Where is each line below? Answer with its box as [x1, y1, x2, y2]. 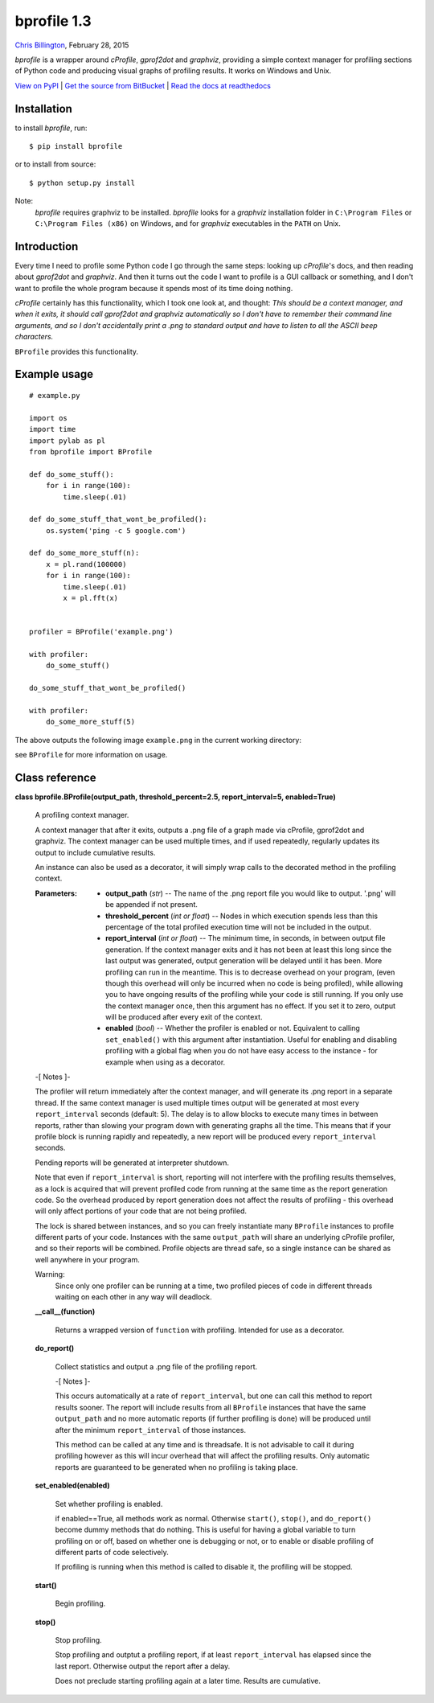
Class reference [14, 770, 96, 784]
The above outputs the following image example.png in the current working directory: [14, 735, 301, 745]
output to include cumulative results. [35, 847, 156, 857]
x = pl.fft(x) [63, 593, 119, 603]
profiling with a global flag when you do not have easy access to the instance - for [105, 1046, 378, 1056]
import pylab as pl [29, 436, 106, 445]
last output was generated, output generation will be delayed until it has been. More [105, 956, 383, 966]
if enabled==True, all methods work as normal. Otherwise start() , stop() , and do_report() [55, 1513, 372, 1523]
